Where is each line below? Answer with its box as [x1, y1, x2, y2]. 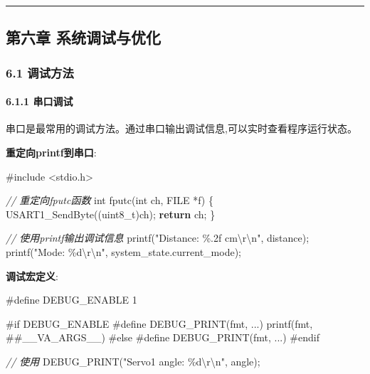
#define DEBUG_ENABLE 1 [6, 292, 137, 307]
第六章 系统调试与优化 [6, 26, 162, 48]
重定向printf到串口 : [6, 145, 97, 160]
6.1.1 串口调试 [6, 94, 73, 109]
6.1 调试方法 [6, 63, 74, 81]
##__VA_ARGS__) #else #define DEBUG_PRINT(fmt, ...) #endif [6, 330, 319, 345]
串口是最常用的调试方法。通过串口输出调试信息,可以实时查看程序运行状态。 [6, 121, 357, 136]
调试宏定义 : [6, 268, 58, 283]
